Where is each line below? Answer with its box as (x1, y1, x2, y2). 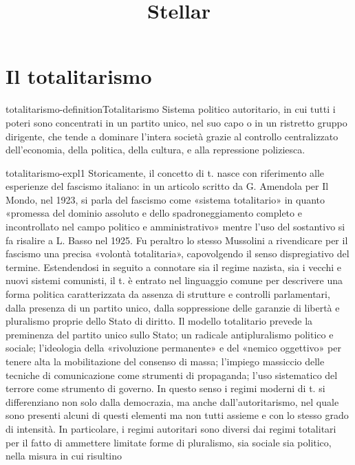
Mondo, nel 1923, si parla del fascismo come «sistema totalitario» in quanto (6, 192, 325, 206)
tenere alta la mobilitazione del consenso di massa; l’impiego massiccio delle (6, 354, 325, 368)
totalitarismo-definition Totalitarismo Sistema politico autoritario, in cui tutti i (6, 102, 336, 116)
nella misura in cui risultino (6, 448, 122, 463)
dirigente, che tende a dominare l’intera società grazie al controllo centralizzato (6, 129, 338, 143)
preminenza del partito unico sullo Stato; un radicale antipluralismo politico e (6, 327, 334, 341)
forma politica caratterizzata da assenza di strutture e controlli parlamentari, (6, 287, 330, 301)
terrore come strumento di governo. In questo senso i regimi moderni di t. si (6, 381, 325, 396)
